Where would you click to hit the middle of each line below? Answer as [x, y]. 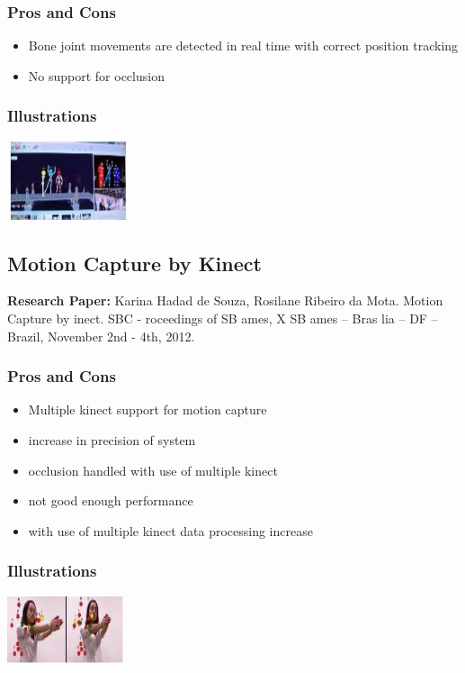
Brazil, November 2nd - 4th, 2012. [101, 336]
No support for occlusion [96, 75]
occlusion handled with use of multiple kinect [153, 470]
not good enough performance [111, 500]
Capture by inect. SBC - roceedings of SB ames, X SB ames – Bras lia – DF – [223, 318]
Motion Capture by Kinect [134, 263]
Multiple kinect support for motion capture [148, 409]
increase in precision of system [112, 440]
